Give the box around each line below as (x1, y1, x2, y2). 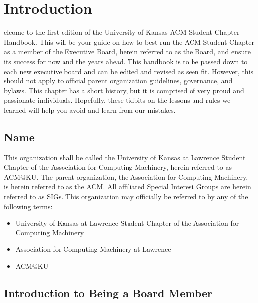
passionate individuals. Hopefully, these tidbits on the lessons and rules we (4, 95, 231, 105)
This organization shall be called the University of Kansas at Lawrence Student (4, 152, 246, 162)
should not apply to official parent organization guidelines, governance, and (4, 76, 233, 86)
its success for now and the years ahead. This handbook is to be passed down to (4, 56, 248, 66)
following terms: (4, 201, 53, 211)
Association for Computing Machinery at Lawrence (15, 244, 171, 254)
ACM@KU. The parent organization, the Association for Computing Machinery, (4, 171, 248, 182)
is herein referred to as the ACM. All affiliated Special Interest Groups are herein (4, 181, 251, 192)
